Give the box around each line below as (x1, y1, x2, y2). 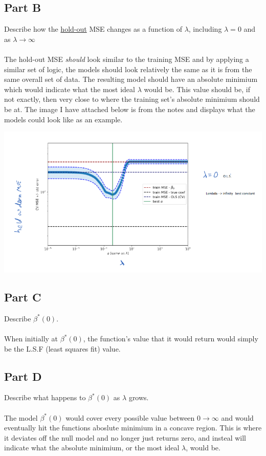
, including (188, 24, 222, 34)
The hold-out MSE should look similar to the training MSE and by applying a (4, 53, 249, 64)
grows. (128, 392, 149, 403)
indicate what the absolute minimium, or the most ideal (4, 442, 180, 453)
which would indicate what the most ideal (4, 83, 135, 94)
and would (221, 412, 254, 423)
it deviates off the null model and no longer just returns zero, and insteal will (4, 432, 246, 443)
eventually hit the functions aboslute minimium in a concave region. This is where (4, 422, 262, 433)
